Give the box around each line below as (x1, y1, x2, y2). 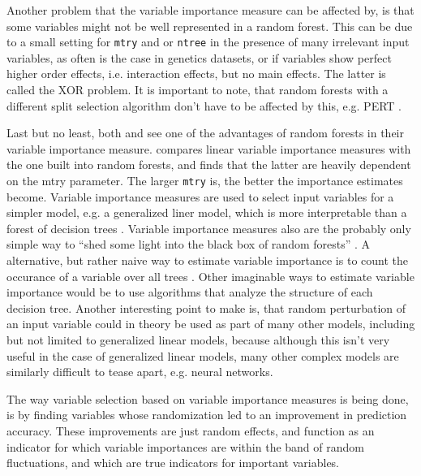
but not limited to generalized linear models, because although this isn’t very (6, 331, 390, 348)
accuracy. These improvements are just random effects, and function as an (6, 422, 375, 439)
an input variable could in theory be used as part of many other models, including (6, 315, 415, 332)
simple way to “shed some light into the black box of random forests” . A (6, 236, 371, 253)
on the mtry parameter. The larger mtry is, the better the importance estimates (6, 172, 403, 188)
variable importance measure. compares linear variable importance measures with (6, 140, 411, 157)
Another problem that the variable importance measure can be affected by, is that (6, 2, 415, 18)
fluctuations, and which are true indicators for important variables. (6, 454, 340, 471)
